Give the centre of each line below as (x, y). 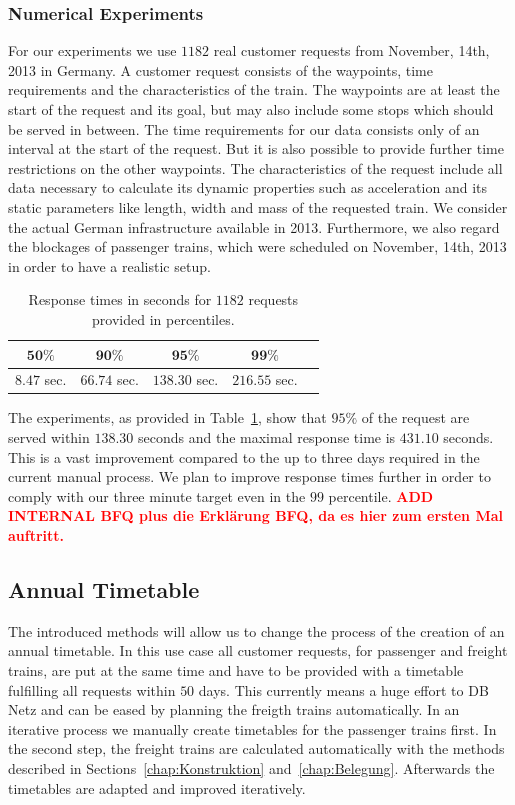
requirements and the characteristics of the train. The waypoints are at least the (254, 89)
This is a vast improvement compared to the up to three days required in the (244, 456)
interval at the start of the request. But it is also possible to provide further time (256, 148)
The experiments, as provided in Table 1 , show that (167, 417)
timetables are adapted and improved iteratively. (157, 787)
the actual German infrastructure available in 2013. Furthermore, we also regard (254, 226)
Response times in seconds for (120, 299)
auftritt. (36, 535)
